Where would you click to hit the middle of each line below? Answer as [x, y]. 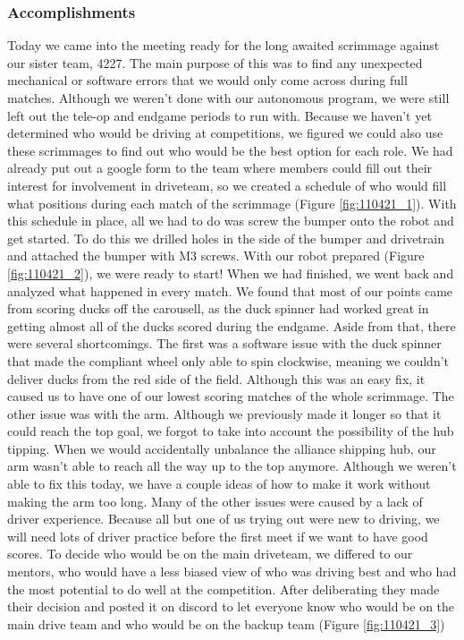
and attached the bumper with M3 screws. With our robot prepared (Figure [216, 256]
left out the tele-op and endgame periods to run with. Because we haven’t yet [219, 115]
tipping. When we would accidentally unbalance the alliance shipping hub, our [222, 448]
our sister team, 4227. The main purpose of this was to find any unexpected [215, 62]
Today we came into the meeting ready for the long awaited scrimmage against [224, 45]
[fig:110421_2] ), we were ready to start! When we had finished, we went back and [231, 273]
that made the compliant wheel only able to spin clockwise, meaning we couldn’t [228, 360]
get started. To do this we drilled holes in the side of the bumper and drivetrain [226, 238]
